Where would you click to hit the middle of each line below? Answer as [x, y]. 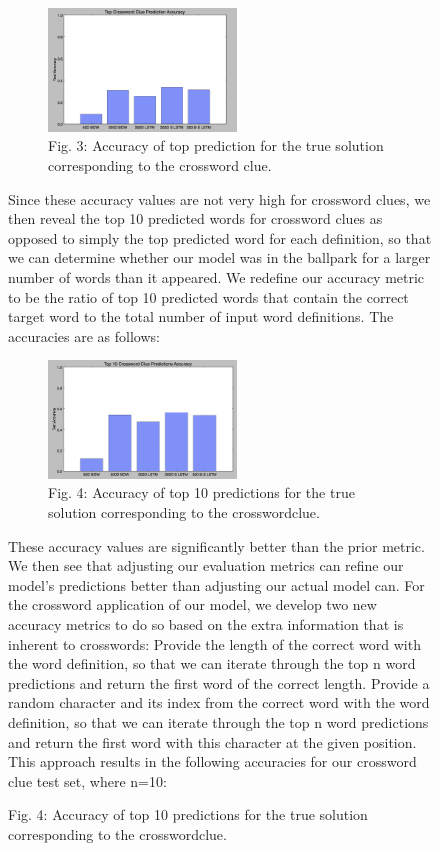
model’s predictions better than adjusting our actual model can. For [216, 584]
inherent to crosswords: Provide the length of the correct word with [214, 643]
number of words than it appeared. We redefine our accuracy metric [216, 276]
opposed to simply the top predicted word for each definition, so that [220, 237]
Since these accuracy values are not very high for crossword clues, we [219, 198]
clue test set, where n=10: [87, 780]
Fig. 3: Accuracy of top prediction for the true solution [216, 145]
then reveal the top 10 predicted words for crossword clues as [195, 218]
